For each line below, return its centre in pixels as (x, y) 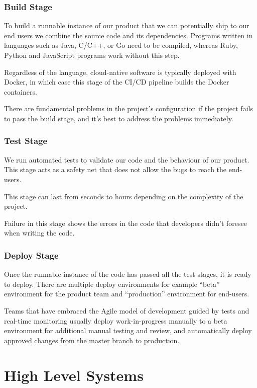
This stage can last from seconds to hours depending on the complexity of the (124, 196)
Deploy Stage (31, 255)
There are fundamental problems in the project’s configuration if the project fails (128, 108)
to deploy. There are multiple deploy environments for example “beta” (112, 284)
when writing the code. (39, 233)
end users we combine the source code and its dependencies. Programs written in (128, 35)
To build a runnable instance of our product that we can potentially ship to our (127, 25)
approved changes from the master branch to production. (92, 340)
